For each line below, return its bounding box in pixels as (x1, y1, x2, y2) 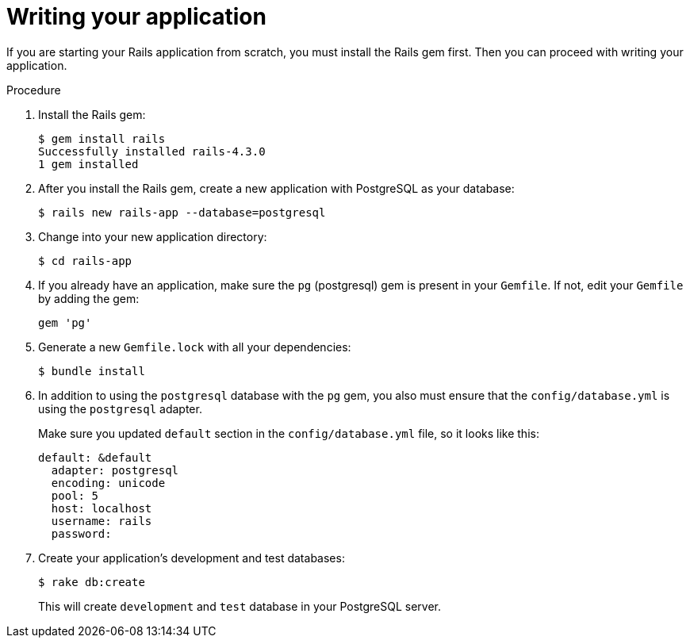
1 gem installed (38, 157, 139, 171)
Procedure (6, 82, 61, 97)
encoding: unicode (51, 476, 166, 489)
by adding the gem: (38, 291, 140, 305)
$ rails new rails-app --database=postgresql (38, 205, 326, 219)
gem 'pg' (38, 316, 92, 329)
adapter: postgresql (51, 463, 179, 477)
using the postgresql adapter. (38, 401, 202, 416)
